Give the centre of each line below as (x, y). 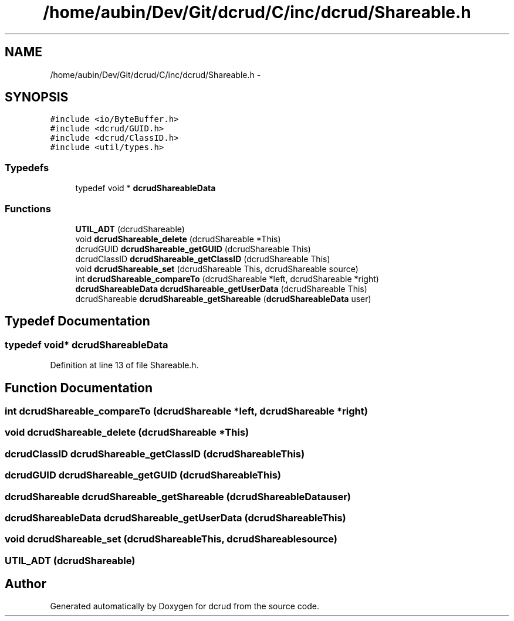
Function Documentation (79, 388)
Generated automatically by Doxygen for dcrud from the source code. (185, 606)
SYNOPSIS (37, 97)
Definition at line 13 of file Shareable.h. (124, 365)
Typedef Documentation (77, 321)
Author (26, 584)
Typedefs (27, 167)
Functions (28, 208)
